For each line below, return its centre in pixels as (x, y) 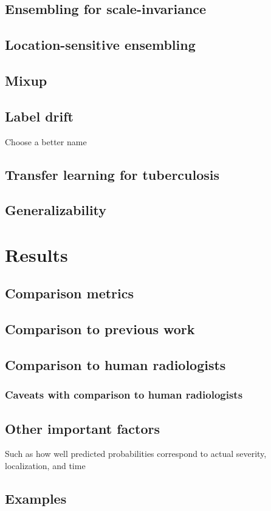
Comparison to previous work (100, 329)
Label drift (39, 116)
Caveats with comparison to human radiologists (124, 395)
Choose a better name (46, 141)
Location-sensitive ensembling (100, 45)
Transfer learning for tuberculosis (112, 174)
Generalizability (56, 210)
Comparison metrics (70, 293)
